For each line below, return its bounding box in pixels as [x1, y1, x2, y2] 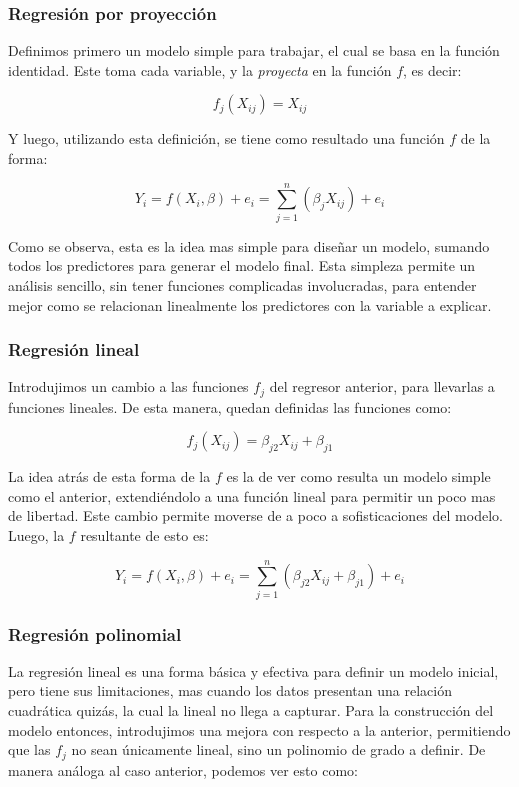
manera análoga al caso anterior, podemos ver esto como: [8, 759, 358, 780]
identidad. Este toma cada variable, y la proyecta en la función [8, 59, 392, 80]
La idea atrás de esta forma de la [8, 466, 211, 487]
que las [8, 739, 51, 760]
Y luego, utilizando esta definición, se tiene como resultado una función [8, 128, 445, 149]
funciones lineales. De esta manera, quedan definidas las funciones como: [8, 396, 452, 417]
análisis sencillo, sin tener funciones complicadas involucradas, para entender [8, 274, 477, 295]
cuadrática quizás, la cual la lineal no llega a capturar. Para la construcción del [8, 700, 494, 721]
